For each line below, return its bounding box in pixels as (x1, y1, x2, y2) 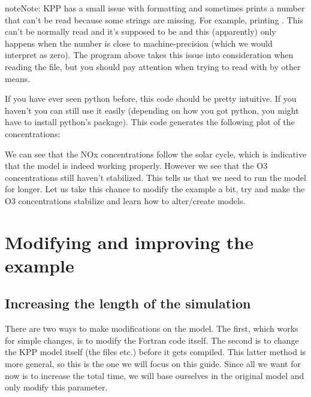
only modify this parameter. (5, 381, 108, 393)
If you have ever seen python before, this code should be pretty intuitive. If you (5, 92, 297, 105)
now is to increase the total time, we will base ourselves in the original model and (5, 369, 304, 381)
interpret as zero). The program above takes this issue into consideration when (5, 49, 294, 61)
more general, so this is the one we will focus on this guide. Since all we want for (5, 357, 301, 370)
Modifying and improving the (5, 229, 253, 254)
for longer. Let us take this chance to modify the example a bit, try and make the (5, 183, 305, 195)
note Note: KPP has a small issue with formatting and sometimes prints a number (5, 2, 305, 14)
